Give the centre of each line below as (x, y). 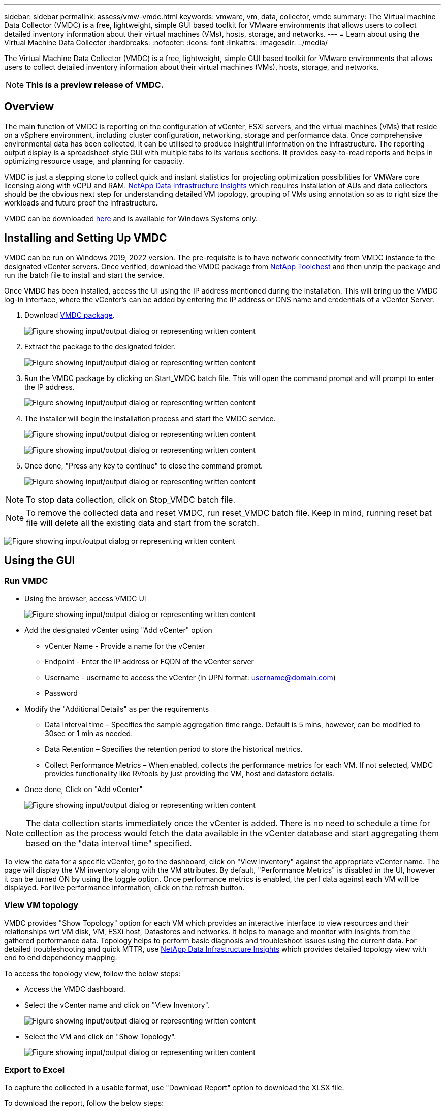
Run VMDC (26, 581)
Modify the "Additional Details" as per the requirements (117, 709)
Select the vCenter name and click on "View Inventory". (117, 1005)
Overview (29, 107)
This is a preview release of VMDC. (95, 85)
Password (61, 693)
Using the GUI (40, 561)
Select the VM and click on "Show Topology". (100, 1036)
